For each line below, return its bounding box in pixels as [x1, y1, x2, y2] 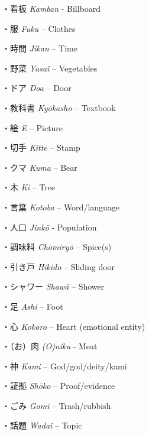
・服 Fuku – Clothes [2, 22, 76, 34]
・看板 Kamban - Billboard [2, 2, 101, 14]
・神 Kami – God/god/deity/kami [2, 359, 127, 372]
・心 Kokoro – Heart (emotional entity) [2, 320, 145, 332]
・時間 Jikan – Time [2, 42, 77, 54]
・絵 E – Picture [2, 121, 63, 134]
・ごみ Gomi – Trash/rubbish [2, 399, 111, 411]
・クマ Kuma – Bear [2, 161, 77, 173]
